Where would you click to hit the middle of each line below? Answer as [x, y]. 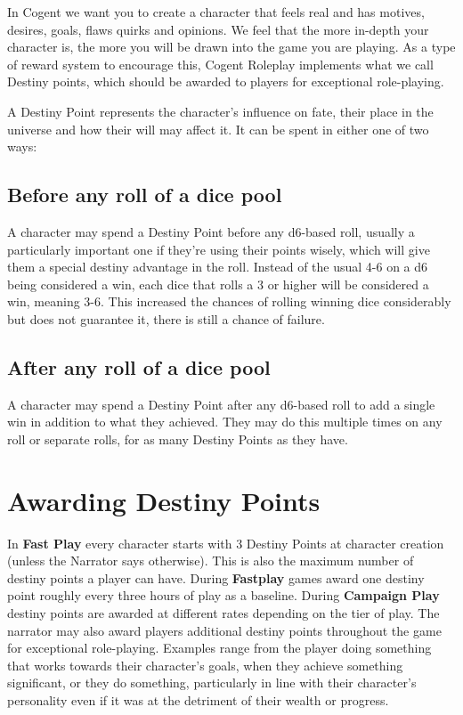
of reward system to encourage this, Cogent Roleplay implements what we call [220, 64]
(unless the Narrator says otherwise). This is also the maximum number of [211, 561]
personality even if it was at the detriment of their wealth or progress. [198, 699]
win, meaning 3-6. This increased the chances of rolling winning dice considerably [229, 301]
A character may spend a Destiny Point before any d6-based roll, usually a [211, 231]
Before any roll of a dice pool [145, 195]
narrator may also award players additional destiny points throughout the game [224, 630]
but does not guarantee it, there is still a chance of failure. [166, 318]
